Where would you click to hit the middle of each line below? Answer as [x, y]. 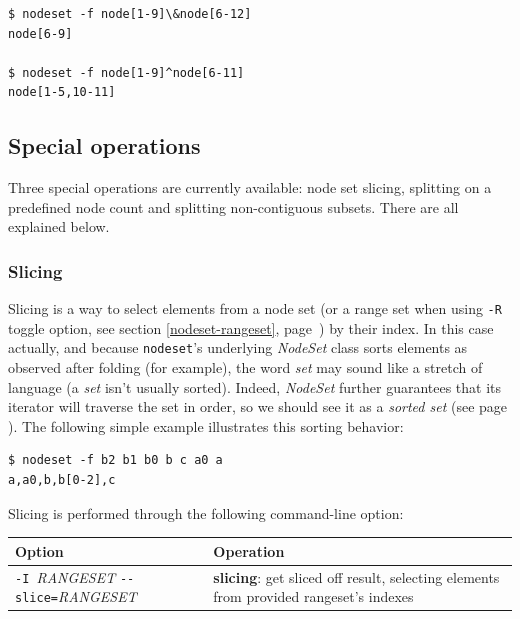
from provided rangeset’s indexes [313, 596]
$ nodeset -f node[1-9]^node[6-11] [126, 72]
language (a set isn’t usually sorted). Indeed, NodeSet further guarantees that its [255, 386]
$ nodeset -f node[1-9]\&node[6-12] [130, 14]
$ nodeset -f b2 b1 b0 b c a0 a [115, 460]
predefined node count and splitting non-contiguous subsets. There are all [233, 206]
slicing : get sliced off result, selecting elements [356, 576]
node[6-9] [40, 33]
